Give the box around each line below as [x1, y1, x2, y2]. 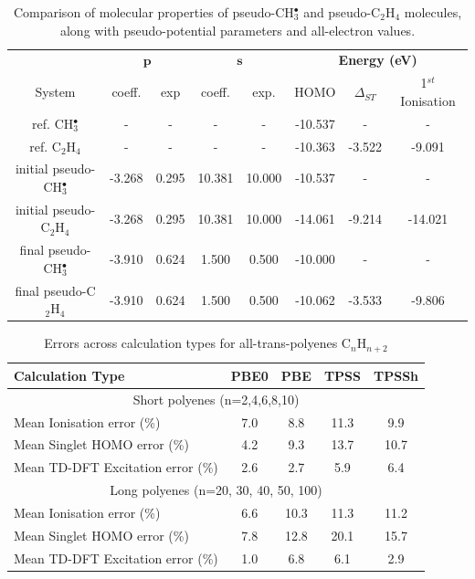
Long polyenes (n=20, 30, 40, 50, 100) [110, 480, 322, 500]
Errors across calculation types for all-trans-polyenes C [44, 333, 351, 353]
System [35, 82, 76, 101]
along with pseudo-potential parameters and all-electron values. [59, 20, 416, 39]
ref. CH [32, 113, 74, 132]
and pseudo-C [303, 3, 381, 21]
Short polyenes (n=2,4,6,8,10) [132, 389, 300, 408]
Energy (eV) [338, 50, 417, 69]
